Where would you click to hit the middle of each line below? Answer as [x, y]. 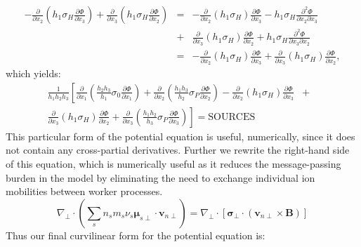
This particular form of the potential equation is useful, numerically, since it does [180, 136]
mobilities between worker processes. [84, 191]
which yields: [33, 73]
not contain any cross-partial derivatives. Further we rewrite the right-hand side [178, 150]
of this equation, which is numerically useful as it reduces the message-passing [173, 163]
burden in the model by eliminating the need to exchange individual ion [160, 177]
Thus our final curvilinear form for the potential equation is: [136, 235]
